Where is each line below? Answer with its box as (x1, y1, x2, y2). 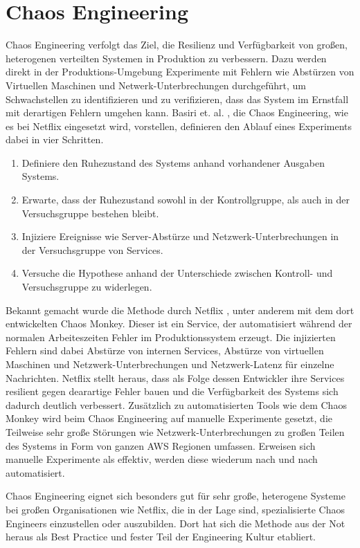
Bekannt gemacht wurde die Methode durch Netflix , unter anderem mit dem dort (6, 302, 354, 317)
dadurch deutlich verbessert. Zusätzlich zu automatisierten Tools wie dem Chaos (6, 397, 347, 412)
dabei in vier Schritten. (6, 132, 104, 147)
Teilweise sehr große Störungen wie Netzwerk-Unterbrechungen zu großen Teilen (6, 424, 345, 439)
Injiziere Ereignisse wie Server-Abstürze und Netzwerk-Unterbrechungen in (21, 229, 339, 244)
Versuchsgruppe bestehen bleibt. (21, 205, 159, 220)
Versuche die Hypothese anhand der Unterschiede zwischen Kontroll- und (21, 266, 333, 280)
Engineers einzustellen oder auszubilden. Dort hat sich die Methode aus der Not (6, 515, 345, 530)
